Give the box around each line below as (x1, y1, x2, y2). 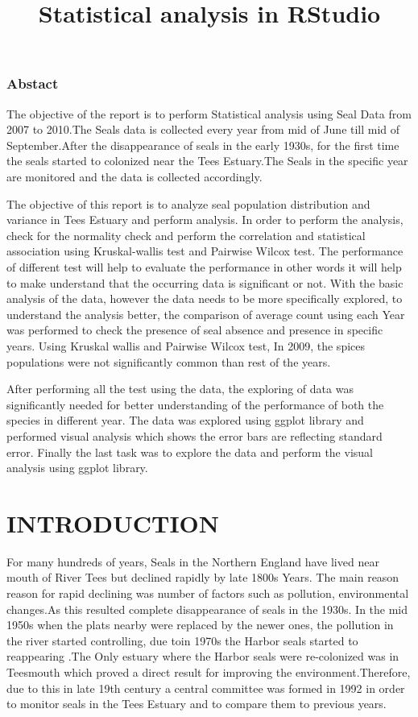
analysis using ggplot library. (6, 459, 148, 476)
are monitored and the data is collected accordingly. (6, 168, 263, 185)
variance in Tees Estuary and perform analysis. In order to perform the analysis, (6, 211, 404, 228)
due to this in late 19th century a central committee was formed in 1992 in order (6, 679, 405, 696)
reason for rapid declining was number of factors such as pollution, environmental (6, 585, 409, 602)
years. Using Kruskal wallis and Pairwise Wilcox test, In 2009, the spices (6, 337, 366, 354)
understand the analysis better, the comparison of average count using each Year (6, 305, 405, 322)
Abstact (6, 73, 59, 93)
